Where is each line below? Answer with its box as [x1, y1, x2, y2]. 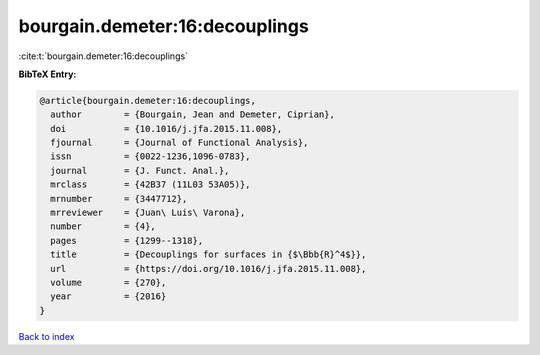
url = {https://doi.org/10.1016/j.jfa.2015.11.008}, [50, 263, 367, 274]
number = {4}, [50, 221, 157, 232]
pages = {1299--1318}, [50, 235, 204, 246]
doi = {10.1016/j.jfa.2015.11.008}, [50, 123, 283, 134]
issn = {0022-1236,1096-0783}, [50, 151, 251, 162]
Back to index [18, 330, 75, 342]
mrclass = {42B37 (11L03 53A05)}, [50, 179, 251, 190]
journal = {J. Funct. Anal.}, [50, 165, 230, 176]
